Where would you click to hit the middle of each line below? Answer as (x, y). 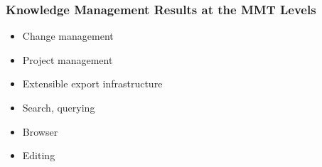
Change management (68, 36)
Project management (68, 59)
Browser (40, 131)
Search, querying (59, 107)
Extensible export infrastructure (92, 83)
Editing (39, 155)
